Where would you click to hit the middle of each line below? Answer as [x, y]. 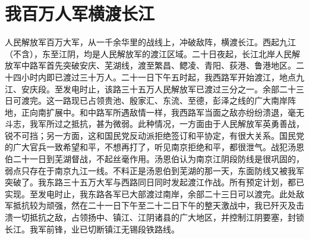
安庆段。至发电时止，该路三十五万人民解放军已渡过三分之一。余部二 [154, 89]
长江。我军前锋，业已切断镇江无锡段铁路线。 [92, 229]
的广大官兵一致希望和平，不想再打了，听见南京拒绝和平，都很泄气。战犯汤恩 [154, 147]
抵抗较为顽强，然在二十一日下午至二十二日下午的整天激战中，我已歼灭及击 [158, 205]
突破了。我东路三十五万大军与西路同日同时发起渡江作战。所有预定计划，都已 [154, 182]
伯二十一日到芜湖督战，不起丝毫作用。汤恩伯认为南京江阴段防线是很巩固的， [154, 159]
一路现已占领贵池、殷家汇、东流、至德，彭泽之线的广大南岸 [171, 100]
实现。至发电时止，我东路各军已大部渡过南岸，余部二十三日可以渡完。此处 [150, 193]
